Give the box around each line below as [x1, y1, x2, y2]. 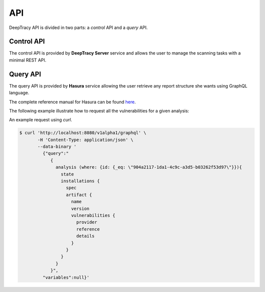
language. [9, 90, 29, 96]
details [76, 234, 95, 239]
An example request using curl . [9, 117, 72, 123]
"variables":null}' [42, 274, 90, 280]
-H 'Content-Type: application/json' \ [37, 137, 133, 143]
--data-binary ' [37, 144, 77, 149]
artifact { [66, 192, 92, 198]
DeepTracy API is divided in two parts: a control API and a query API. [9, 25, 148, 30]
